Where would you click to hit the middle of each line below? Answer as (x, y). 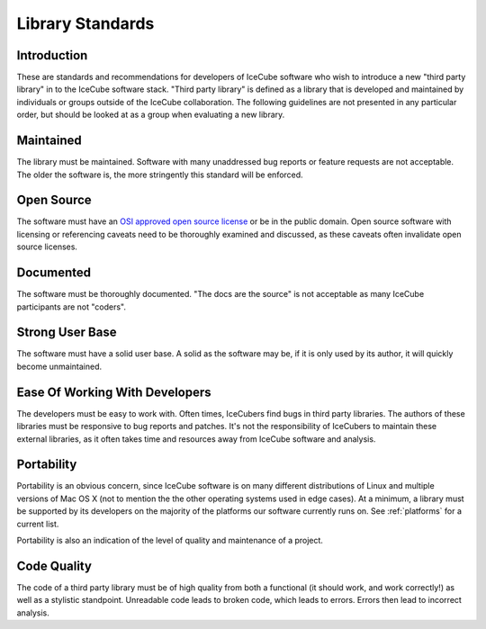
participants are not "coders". (71, 307)
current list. (38, 524)
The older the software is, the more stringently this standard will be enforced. (160, 175)
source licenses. (47, 247)
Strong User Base (67, 332)
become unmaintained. (59, 366)
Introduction (52, 55)
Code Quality (54, 566)
